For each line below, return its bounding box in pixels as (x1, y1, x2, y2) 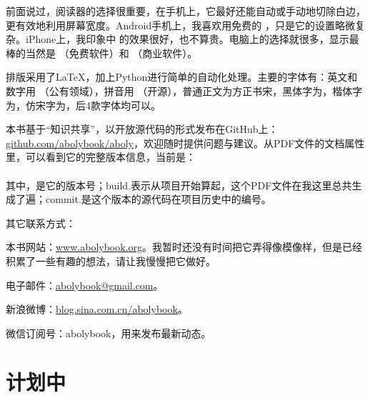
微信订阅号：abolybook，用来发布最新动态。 (6, 325, 211, 340)
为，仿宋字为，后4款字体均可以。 (6, 97, 161, 112)
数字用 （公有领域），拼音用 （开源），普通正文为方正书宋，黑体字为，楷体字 (6, 83, 363, 98)
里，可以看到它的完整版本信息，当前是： (6, 149, 196, 164)
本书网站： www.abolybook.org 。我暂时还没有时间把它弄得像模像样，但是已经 (6, 239, 363, 254)
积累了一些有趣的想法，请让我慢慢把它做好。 (6, 253, 216, 268)
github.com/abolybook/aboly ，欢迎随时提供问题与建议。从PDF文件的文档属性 (6, 135, 365, 150)
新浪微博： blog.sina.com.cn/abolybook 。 (6, 302, 188, 317)
